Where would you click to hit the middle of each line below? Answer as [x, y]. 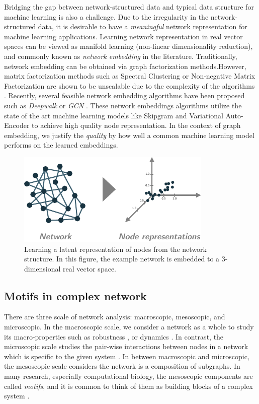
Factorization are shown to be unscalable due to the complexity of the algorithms [129, 85]
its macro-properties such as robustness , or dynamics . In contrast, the [114, 336]
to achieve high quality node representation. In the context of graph [136, 125]
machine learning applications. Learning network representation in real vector [123, 36]
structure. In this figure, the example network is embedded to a [122, 259]
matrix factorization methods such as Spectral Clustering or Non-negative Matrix [130, 76]
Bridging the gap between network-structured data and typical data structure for [129, 7]
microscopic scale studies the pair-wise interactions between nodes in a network [126, 346]
